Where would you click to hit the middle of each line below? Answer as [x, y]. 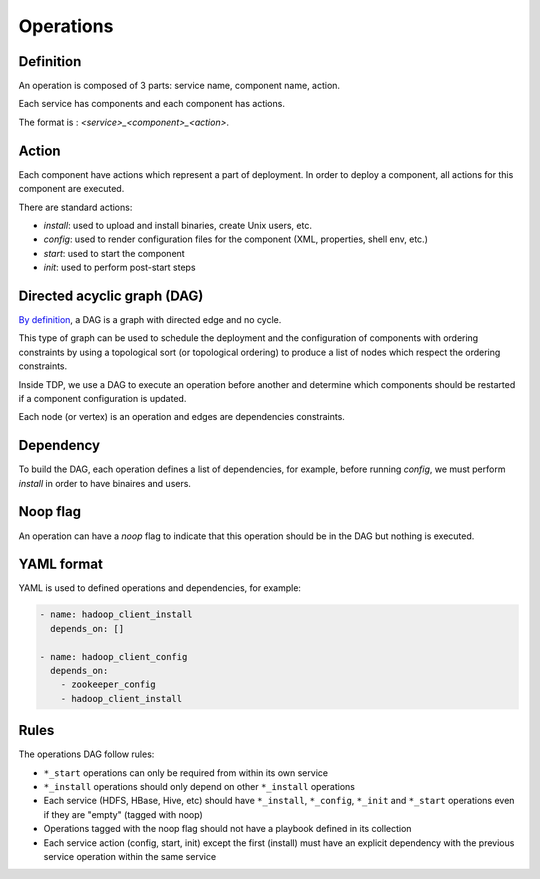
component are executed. [71, 189]
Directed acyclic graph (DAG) [111, 295]
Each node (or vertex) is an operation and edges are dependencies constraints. [181, 417]
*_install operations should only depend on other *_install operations [199, 787]
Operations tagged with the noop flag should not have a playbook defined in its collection [227, 829]
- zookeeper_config [108, 684]
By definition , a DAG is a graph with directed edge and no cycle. [150, 319]
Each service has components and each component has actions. [151, 104]
